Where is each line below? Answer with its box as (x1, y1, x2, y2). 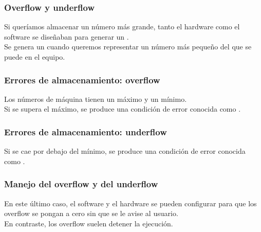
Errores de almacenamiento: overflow (4, 73, 160, 86)
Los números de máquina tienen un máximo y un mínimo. (4, 93, 187, 104)
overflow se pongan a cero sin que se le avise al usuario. (4, 208, 178, 219)
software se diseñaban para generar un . (4, 31, 129, 42)
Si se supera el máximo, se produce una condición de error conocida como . (4, 103, 241, 114)
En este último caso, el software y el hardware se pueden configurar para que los (4, 198, 257, 208)
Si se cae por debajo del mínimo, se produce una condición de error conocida (4, 146, 246, 156)
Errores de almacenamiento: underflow (4, 125, 167, 138)
